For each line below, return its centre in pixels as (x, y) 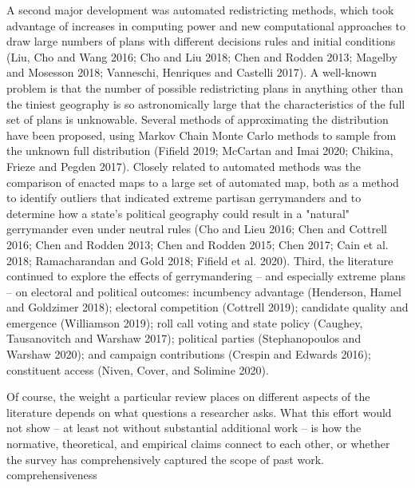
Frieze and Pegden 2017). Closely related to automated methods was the (184, 166)
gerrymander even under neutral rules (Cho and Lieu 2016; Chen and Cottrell (197, 229)
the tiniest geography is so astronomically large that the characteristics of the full (206, 103)
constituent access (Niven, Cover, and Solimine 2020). (138, 369)
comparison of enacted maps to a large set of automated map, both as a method (203, 182)
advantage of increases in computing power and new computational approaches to (206, 25)
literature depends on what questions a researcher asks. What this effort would (199, 412)
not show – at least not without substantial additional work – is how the (184, 428)
